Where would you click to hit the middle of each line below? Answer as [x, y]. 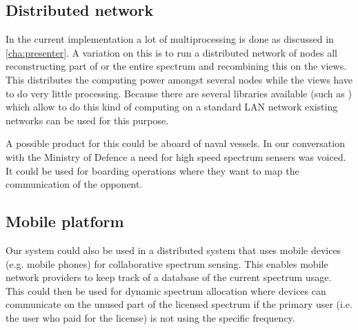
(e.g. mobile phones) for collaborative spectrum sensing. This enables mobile [167, 263]
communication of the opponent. [74, 184]
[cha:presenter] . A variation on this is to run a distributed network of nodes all [171, 52]
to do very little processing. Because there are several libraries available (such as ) [179, 93]
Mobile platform [65, 221]
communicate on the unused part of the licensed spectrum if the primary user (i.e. [179, 304]
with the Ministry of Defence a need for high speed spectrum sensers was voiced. [176, 156]
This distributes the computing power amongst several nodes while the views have [179, 79]
